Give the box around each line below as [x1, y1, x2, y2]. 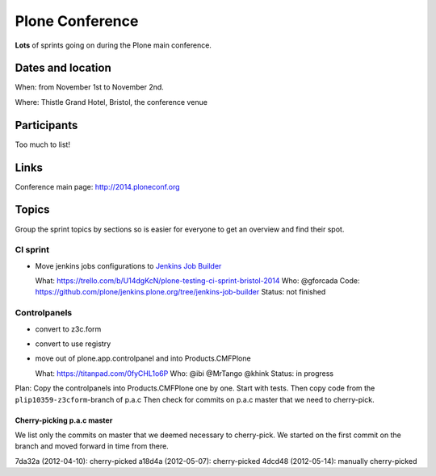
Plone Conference [15, 12, 139, 30]
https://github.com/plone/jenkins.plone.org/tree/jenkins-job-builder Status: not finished [35, 287, 326, 297]
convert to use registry [35, 339, 111, 349]
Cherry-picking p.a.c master [15, 415, 113, 425]
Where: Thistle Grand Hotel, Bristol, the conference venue [15, 97, 208, 106]
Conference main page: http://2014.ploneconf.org [15, 182, 181, 191]
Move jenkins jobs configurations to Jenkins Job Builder [35, 261, 222, 270]
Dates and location [15, 61, 112, 75]
